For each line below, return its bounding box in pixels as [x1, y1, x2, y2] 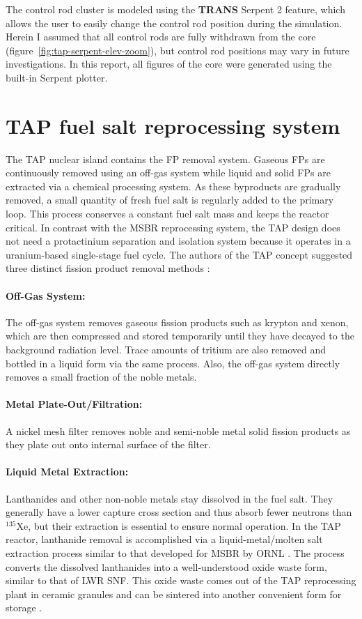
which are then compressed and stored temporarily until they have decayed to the [6, 328, 354, 343]
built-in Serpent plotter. [6, 70, 108, 84]
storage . [6, 600, 42, 615]
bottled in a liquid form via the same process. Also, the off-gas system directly [6, 356, 340, 370]
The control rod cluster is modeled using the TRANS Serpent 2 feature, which [6, 2, 345, 16]
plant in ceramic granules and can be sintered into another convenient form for [6, 586, 342, 601]
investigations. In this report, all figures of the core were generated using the [6, 56, 332, 71]
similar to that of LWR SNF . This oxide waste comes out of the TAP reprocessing [6, 573, 356, 588]
